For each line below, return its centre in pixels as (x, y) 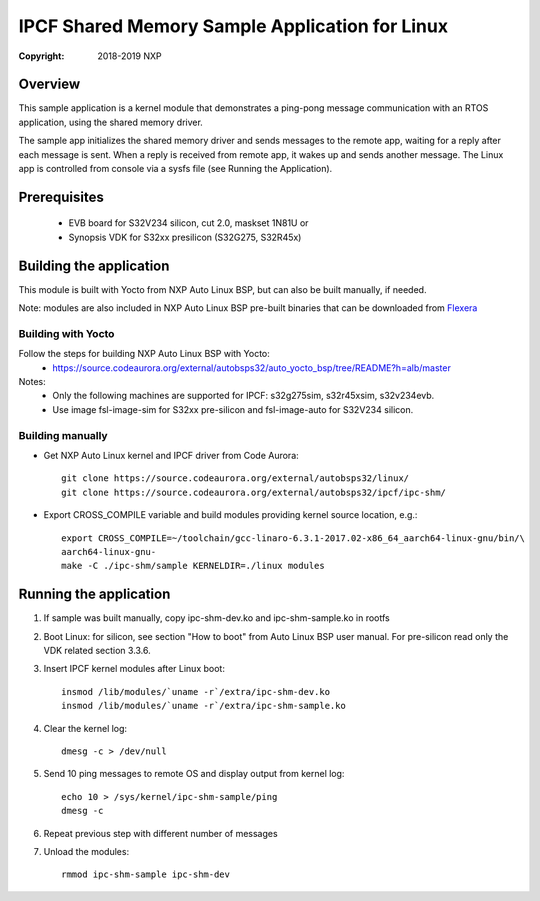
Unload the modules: (86, 851)
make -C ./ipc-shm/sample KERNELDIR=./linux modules (193, 566)
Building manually (63, 435)
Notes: (32, 382)
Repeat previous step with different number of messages (161, 833)
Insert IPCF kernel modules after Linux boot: (134, 669)
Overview (49, 84)
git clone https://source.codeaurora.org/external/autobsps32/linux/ (235, 478)
